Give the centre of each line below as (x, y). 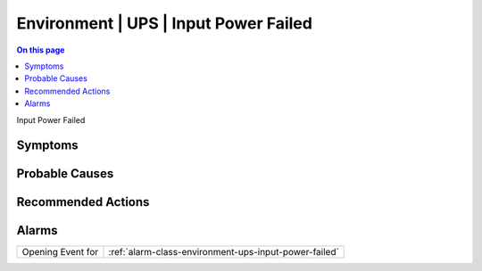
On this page (41, 50)
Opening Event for (60, 252)
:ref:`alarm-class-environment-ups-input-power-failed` (224, 252)
